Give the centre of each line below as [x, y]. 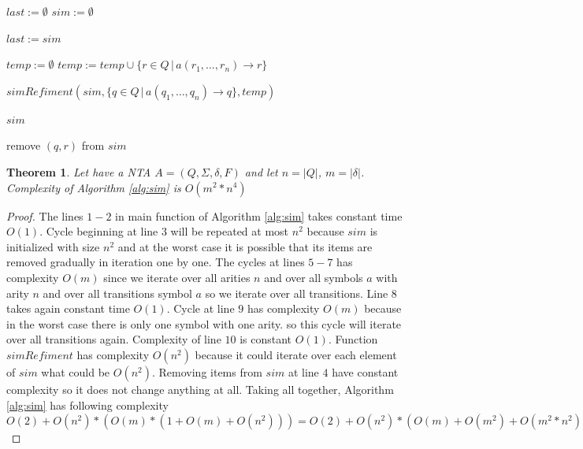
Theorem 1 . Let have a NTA [79, 171]
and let [261, 171]
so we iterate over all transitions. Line [297, 293]
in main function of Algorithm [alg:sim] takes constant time [259, 215]
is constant [266, 339]
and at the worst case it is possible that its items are [245, 246]
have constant [365, 371]
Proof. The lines [45, 215]
